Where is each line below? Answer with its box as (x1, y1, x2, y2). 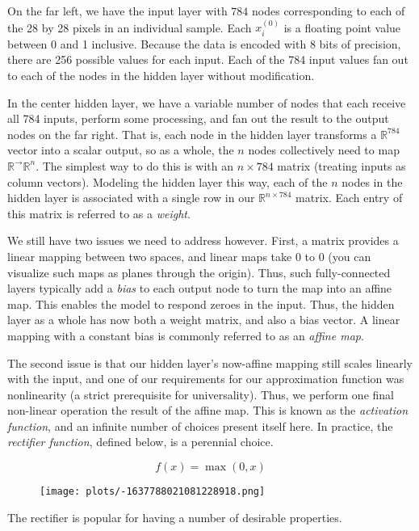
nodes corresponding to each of (252, 2, 405, 19)
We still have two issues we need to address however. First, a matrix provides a (7, 232, 399, 249)
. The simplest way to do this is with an (36, 157, 234, 174)
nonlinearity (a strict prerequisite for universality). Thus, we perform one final (7, 386, 394, 402)
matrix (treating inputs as (277, 157, 406, 174)
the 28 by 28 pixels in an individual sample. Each (7, 19, 252, 36)
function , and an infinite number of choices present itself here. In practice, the (7, 417, 393, 434)
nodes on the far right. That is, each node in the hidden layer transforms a (7, 125, 377, 142)
